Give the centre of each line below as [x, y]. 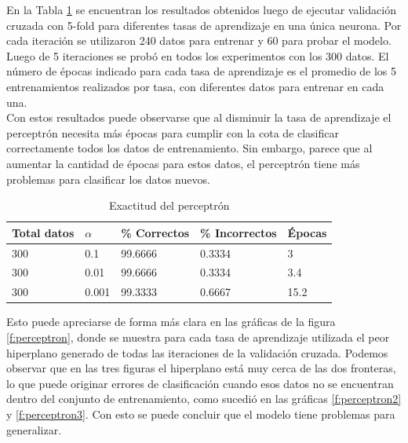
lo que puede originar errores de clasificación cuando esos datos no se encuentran [200, 383]
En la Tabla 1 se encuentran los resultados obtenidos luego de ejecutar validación [201, 9]
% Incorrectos [239, 232]
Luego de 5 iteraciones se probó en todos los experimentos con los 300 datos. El [198, 55]
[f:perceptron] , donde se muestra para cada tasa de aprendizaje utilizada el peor [198, 337]
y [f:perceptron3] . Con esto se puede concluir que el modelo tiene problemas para [201, 414]
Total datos [43, 232]
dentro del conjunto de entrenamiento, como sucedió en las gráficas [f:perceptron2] [204, 399]
